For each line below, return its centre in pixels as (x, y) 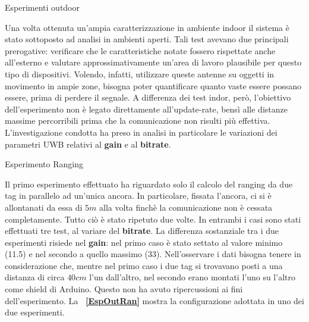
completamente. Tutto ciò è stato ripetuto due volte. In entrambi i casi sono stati (153, 219)
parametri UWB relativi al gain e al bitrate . (88, 144)
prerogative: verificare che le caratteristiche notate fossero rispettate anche (140, 50)
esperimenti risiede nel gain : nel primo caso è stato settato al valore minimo (144, 242)
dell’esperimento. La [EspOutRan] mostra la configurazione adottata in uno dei (154, 300)
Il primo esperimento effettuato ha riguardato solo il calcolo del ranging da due (149, 184)
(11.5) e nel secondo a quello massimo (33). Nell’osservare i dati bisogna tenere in (153, 254)
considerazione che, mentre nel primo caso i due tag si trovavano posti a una (144, 265)
